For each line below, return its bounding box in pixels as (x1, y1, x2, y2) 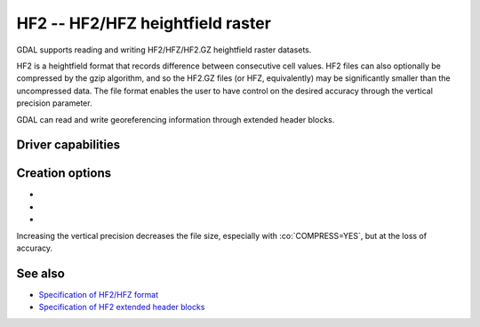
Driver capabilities (16, 138, 121, 153)
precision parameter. (16, 98, 92, 108)
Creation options (16, 165, 111, 181)
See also (16, 266, 66, 281)
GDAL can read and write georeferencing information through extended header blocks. (16, 114, 335, 124)
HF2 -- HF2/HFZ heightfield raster (16, 13, 271, 33)
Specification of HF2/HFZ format (38, 289, 159, 299)
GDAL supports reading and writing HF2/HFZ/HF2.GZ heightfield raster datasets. (16, 44, 312, 55)
